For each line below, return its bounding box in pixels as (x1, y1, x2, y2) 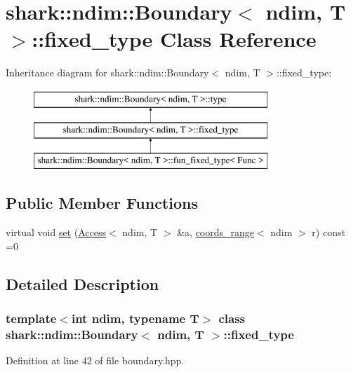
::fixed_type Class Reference (32, 25, 317, 53)
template (6, 309, 57, 326)
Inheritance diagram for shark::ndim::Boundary (6, 65, 209, 80)
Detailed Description (6, 273, 159, 294)
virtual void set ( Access (6, 225, 106, 240)
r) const (312, 225, 345, 240)
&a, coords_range (177, 225, 254, 240)
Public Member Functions (6, 192, 198, 214)
